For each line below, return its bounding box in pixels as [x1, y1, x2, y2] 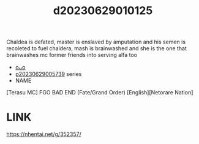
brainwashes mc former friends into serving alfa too [6, 51, 138, 59]
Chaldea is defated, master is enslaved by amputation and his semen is [6, 38, 186, 46]
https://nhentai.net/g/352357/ [6, 131, 81, 138]
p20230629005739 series [15, 70, 82, 78]
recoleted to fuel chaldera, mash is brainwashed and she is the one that [6, 45, 187, 52]
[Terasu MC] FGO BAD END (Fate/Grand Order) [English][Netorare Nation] [6, 89, 193, 96]
